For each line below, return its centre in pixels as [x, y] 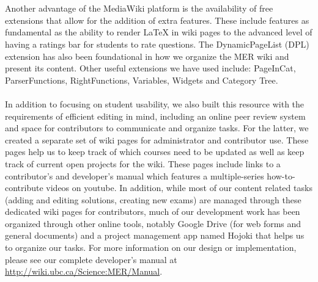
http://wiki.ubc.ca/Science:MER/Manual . [84, 271]
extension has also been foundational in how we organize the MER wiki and [147, 56]
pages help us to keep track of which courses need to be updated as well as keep [155, 152]
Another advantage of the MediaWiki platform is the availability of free [139, 8]
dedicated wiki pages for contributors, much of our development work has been [153, 211]
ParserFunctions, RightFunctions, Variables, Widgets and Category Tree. [142, 80]
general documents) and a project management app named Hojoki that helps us [155, 235]
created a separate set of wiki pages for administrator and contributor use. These [157, 139]
